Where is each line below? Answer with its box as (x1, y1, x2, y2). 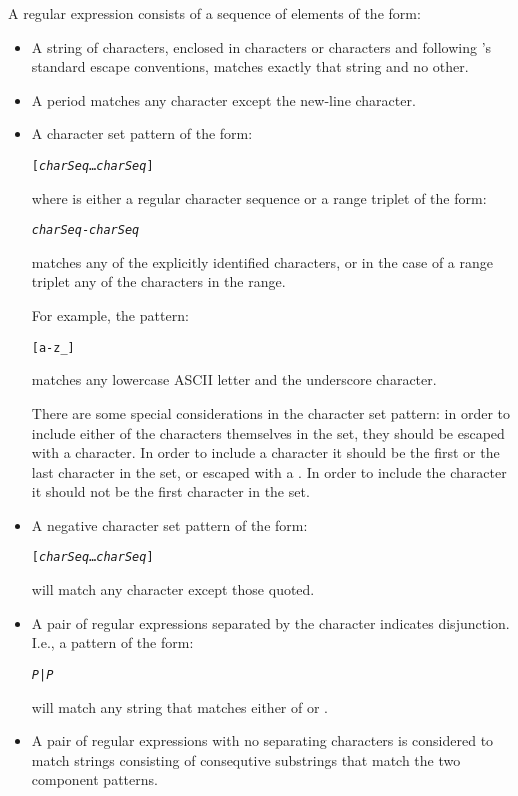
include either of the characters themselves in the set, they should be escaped (31, 422, 505, 443)
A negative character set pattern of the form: (31, 514, 308, 535)
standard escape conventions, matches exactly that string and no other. (31, 56, 469, 77)
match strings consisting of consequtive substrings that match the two (31, 749, 461, 770)
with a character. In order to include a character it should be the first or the (31, 442, 500, 463)
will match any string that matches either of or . (31, 696, 328, 717)
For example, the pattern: (31, 305, 189, 326)
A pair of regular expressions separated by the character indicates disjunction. (31, 612, 510, 633)
